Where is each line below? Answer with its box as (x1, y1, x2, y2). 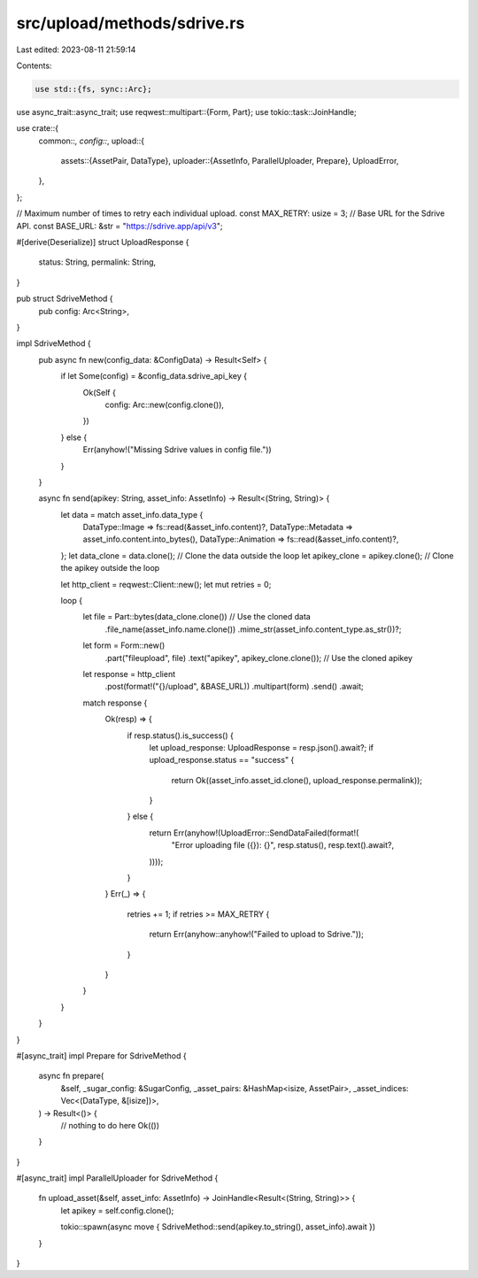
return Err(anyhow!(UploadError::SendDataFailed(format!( (149, 828, 359, 838)
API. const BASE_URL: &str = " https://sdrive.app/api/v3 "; (16, 220, 223, 231)
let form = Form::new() (82, 640, 166, 651)
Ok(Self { (82, 387, 117, 397)
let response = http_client (82, 668, 176, 679)
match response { (82, 697, 148, 708)
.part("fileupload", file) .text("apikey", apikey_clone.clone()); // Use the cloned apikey (104, 652, 413, 663)
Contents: (16, 60, 52, 71)
